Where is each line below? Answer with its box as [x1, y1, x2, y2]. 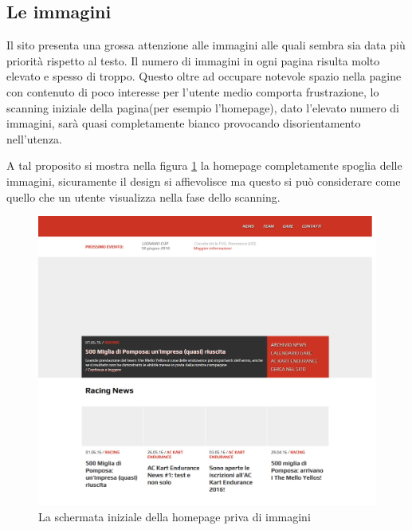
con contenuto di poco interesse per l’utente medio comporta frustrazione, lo [6, 83, 379, 100]
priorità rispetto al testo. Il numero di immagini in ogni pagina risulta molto [6, 52, 380, 69]
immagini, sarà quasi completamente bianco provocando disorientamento [6, 115, 361, 132]
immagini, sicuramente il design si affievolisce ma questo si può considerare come [6, 172, 401, 189]
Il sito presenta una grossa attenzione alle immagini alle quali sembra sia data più [6, 37, 406, 53]
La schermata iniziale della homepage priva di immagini [38, 508, 311, 524]
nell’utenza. [6, 130, 63, 147]
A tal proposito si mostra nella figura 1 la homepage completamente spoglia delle [6, 157, 402, 174]
